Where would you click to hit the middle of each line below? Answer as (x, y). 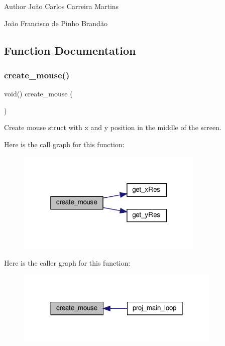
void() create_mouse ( (38, 94)
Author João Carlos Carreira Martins (62, 6)
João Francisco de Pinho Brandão (56, 23)
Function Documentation (70, 50)
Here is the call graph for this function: (64, 144)
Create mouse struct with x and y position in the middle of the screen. (113, 127)
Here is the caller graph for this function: (67, 263)
